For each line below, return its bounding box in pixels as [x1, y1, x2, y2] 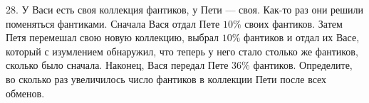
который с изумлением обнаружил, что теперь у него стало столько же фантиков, [6, 43, 358, 58]
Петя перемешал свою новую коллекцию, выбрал [6, 30, 219, 45]
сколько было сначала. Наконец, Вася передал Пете [6, 58, 229, 72]
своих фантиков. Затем [244, 16, 343, 31]
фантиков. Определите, [253, 58, 353, 72]
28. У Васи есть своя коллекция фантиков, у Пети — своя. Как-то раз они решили [6, 2, 363, 16]
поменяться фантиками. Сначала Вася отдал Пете [6, 16, 220, 31]
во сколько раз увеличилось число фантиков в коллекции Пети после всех [6, 71, 327, 86]
